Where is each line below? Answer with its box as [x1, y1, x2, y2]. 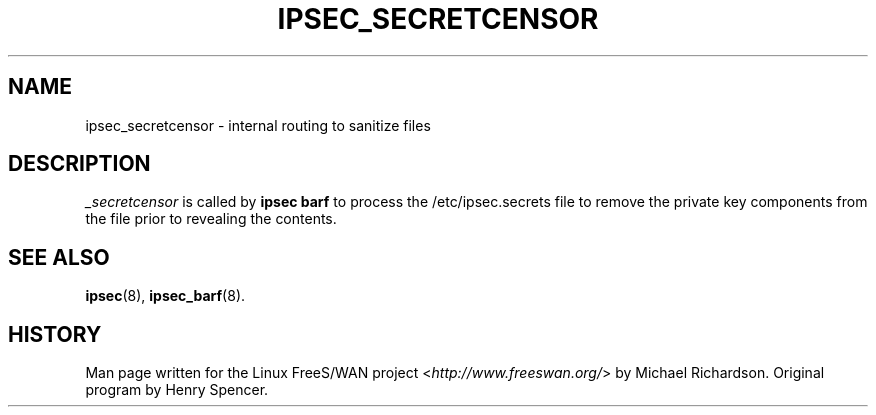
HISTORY [8, 321, 102, 347]
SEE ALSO [8, 244, 110, 270]
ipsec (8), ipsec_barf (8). [85, 287, 246, 305]
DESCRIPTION [8, 151, 151, 177]
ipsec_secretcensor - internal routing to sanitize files [85, 116, 431, 134]
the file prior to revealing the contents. [85, 210, 337, 228]
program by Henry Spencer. [85, 381, 269, 399]
